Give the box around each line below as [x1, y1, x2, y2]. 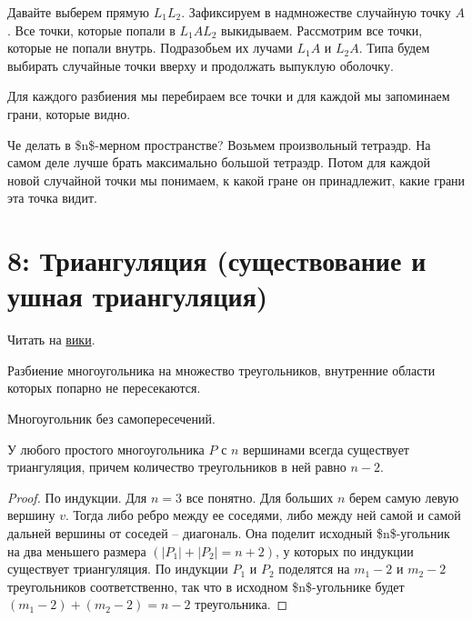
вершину [7, 505, 55, 525]
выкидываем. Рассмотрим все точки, [221, 20, 423, 39]
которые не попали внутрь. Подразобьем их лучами [7, 38, 293, 57]
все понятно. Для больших [186, 487, 334, 506]
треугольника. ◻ [195, 595, 288, 614]
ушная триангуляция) [7, 277, 268, 315]
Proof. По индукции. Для [7, 487, 147, 506]
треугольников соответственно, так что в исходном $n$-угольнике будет [7, 576, 405, 595]
